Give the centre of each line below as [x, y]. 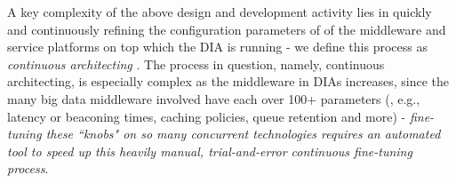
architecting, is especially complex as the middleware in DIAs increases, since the [228, 81]
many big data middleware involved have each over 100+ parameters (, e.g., [214, 98]
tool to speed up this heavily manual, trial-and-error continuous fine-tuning [210, 151]
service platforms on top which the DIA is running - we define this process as [217, 47]
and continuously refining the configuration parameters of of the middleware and [227, 29]
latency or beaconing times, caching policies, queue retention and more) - [207, 116]
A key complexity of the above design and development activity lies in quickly [220, 12]
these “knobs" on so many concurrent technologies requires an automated [243, 134]
